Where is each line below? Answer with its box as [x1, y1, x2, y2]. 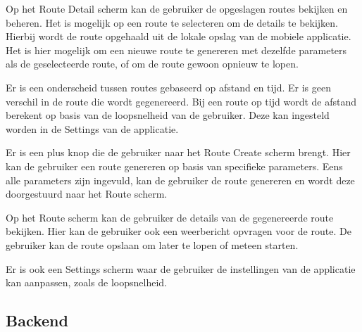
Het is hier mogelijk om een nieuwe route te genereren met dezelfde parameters [6, 42, 347, 57]
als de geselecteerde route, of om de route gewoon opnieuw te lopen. [6, 56, 299, 71]
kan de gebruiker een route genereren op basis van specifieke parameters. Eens [6, 158, 343, 173]
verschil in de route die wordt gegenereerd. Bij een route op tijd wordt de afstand [6, 94, 357, 108]
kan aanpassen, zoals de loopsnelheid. [6, 275, 167, 290]
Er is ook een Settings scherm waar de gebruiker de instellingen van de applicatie [6, 261, 356, 276]
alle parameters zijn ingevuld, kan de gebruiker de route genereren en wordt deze [6, 172, 355, 187]
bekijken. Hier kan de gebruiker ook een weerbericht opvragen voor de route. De [6, 224, 351, 238]
